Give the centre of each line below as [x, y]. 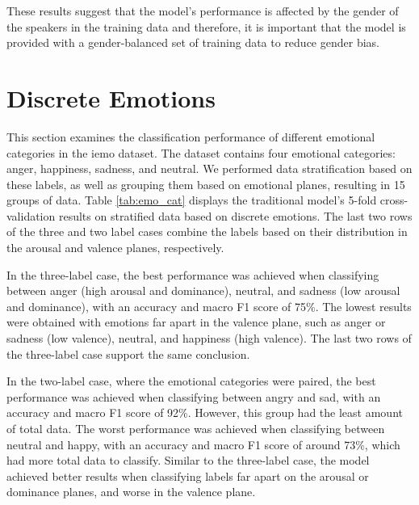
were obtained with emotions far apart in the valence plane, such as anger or [196, 322]
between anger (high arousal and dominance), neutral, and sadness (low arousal [203, 290]
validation [31, 215]
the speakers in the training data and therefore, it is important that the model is [206, 26]
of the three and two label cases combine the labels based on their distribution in [207, 231]
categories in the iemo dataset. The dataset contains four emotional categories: [201, 152]
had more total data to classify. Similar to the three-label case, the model [188, 460]
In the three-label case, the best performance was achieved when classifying [193, 274]
